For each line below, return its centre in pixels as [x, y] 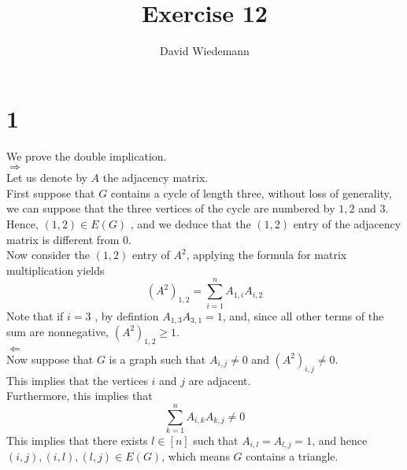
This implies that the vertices [77, 380]
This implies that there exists [77, 440]
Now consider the [48, 255]
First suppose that [51, 192]
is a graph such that [157, 359]
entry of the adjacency [347, 224]
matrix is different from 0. [69, 239]
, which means [196, 456]
